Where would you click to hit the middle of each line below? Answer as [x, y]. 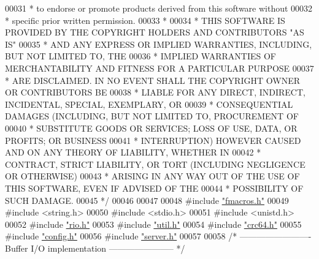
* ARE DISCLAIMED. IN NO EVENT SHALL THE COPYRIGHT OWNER [152, 80]
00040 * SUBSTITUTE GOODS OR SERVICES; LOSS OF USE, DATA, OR [151, 128]
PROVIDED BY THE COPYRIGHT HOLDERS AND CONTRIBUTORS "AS [155, 32]
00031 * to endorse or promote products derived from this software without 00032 [159, 8]
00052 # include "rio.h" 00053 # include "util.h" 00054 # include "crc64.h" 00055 [153, 224]
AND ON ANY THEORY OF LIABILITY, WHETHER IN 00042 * [133, 152]
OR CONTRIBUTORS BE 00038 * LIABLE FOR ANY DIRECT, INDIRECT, [155, 92]
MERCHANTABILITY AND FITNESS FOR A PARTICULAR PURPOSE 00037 [159, 68]
